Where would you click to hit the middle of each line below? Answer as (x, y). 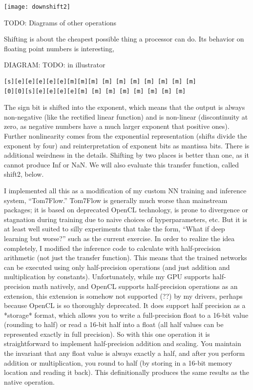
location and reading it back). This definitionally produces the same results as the (126, 372)
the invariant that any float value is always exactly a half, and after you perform (125, 353)
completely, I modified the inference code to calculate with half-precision (112, 248)
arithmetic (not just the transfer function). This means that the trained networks (126, 257)
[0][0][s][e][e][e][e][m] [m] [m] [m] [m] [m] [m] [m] (95, 91)
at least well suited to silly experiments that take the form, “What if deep (115, 229)
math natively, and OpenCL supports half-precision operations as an (135, 286)
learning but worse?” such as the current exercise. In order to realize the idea (119, 238)
